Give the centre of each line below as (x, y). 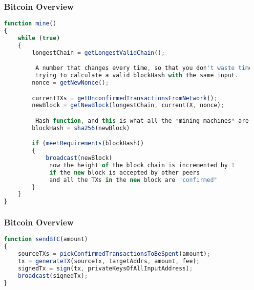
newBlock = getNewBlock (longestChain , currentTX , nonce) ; (128, 105)
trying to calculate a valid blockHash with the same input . (137, 76)
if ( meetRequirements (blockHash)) (88, 144)
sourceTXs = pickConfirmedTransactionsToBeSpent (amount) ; (114, 254)
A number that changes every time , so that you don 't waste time (144, 68)
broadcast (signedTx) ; (53, 276)
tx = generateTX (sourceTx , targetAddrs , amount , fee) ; (109, 261)
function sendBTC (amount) (46, 239)
